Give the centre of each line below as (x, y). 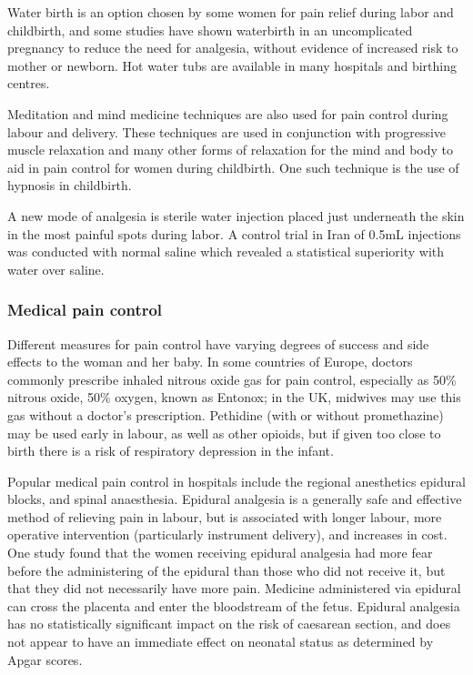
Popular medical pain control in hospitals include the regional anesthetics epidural (236, 481)
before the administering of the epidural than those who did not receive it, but (226, 570)
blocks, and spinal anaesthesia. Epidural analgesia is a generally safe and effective (235, 499)
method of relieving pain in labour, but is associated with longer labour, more (225, 516)
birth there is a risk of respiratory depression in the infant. (171, 451)
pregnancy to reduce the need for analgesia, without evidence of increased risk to (233, 48)
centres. (29, 83)
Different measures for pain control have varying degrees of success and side (218, 343)
